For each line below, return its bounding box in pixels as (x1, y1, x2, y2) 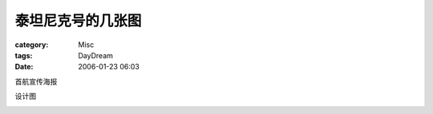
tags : (14, 50, 33, 60)
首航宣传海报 (14, 77, 58, 86)
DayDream (78, 50, 114, 60)
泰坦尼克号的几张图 (14, 12, 142, 29)
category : (14, 40, 49, 49)
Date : (14, 62, 34, 72)
